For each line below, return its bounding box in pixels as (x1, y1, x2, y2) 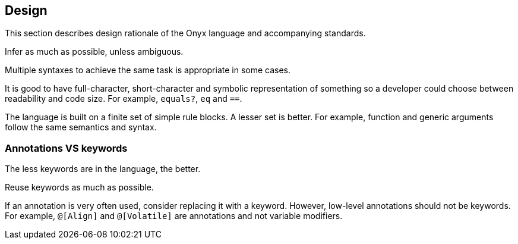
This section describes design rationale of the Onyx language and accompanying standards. (5, 28, 366, 39)
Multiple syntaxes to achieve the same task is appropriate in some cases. (5, 65, 291, 76)
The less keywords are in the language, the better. (5, 164, 201, 174)
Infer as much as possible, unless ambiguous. (5, 46, 184, 57)
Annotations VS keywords (5, 142, 128, 154)
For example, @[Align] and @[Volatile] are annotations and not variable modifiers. (5, 211, 343, 221)
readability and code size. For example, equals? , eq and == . (5, 93, 242, 104)
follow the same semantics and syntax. (5, 122, 157, 133)
